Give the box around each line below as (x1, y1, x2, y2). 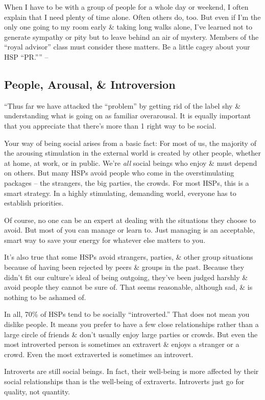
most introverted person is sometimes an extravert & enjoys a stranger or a (4, 339, 239, 349)
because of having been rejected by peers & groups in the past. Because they (4, 262, 245, 272)
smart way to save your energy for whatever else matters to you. (4, 234, 206, 245)
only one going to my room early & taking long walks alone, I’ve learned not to (4, 21, 252, 32)
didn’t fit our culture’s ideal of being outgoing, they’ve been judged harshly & (4, 271, 248, 282)
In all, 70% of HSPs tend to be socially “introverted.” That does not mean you (4, 309, 250, 319)
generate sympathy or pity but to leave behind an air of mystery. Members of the (4, 31, 259, 42)
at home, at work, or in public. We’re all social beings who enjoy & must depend (4, 157, 257, 168)
